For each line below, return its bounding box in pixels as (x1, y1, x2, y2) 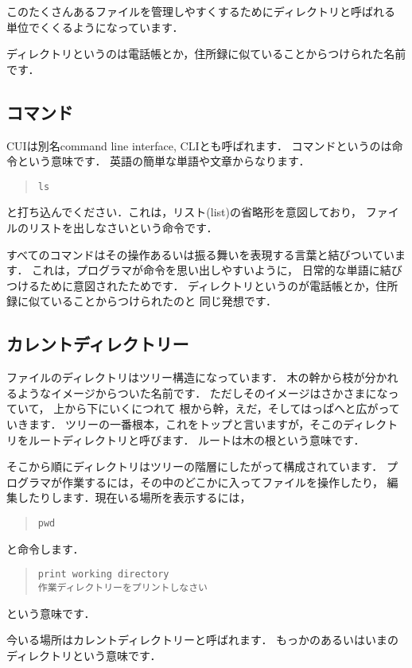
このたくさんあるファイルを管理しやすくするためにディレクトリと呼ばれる (6, 3, 395, 19)
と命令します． (6, 540, 84, 557)
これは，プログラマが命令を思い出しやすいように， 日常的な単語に (32, 262, 380, 278)
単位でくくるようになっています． (6, 18, 184, 35)
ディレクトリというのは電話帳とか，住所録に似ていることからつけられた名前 (6, 45, 406, 62)
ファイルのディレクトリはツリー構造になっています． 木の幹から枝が (6, 369, 365, 386)
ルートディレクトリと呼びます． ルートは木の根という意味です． (28, 431, 365, 448)
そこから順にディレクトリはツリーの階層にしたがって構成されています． (6, 458, 383, 475)
